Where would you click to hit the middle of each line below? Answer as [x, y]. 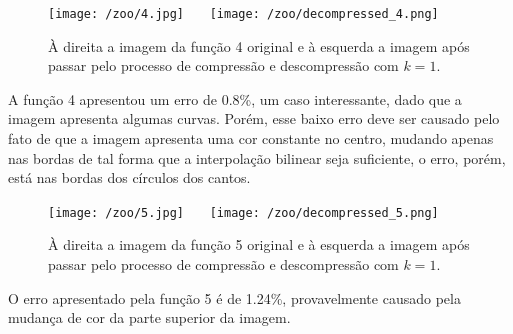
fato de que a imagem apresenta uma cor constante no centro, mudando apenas [251, 138]
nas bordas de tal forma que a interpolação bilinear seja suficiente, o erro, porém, [257, 157]
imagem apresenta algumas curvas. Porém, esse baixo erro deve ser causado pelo [254, 118]
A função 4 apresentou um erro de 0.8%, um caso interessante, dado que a [235, 98]
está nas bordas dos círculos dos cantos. [129, 177]
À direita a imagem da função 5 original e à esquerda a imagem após [259, 244]
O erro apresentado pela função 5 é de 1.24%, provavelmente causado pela [234, 297]
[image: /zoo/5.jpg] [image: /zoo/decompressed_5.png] [243, 212]
